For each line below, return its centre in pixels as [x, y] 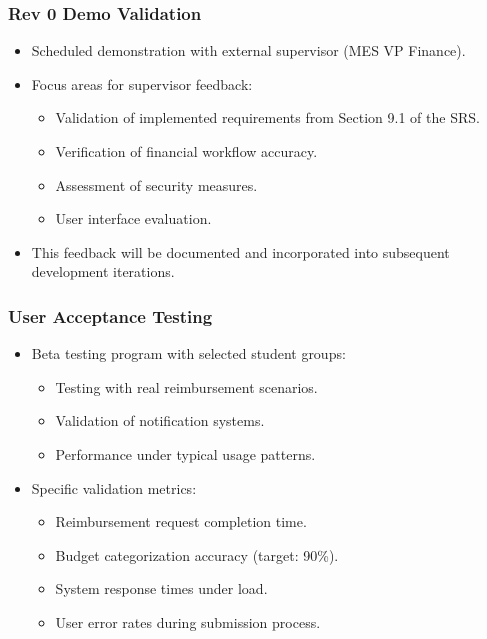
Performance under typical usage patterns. [185, 453]
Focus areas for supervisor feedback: [142, 83]
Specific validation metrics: [114, 487]
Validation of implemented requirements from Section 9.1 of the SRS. [267, 117]
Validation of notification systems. [160, 420]
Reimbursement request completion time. [181, 521]
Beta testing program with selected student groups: [188, 353]
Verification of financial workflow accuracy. [186, 151]
